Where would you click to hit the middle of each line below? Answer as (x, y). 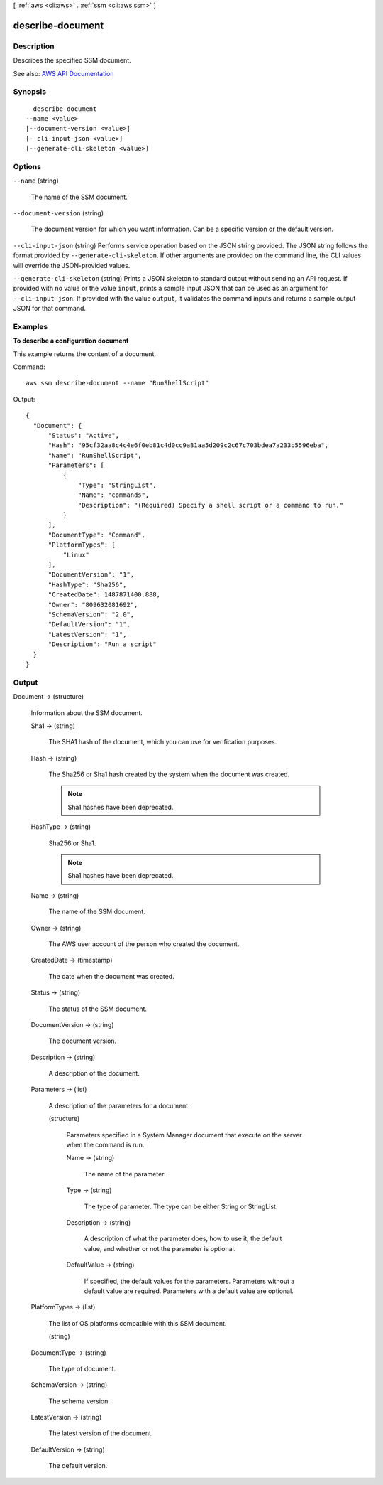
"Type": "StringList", (118, 485)
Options (27, 166)
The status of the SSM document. (98, 1009)
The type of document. (82, 1368)
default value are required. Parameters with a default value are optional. (189, 1291)
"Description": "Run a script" (102, 644)
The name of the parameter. (125, 1174)
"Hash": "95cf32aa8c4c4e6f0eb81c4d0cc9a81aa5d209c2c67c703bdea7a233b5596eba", (188, 445)
